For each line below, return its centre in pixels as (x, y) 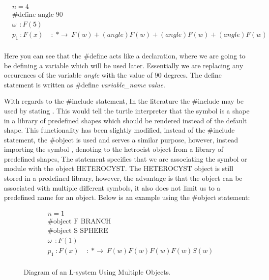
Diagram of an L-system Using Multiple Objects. (97, 271)
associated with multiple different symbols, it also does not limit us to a (112, 187)
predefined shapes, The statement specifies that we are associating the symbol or (126, 158)
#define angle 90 (37, 15)
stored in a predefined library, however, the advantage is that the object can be (123, 178)
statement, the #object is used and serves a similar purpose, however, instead (121, 139)
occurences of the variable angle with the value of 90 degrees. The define (113, 75)
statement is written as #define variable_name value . (85, 84)
